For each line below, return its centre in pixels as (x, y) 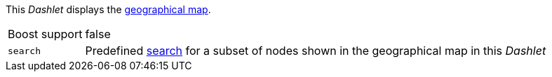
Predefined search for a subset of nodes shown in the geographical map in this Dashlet (316, 51)
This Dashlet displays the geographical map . (108, 9)
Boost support (45, 34)
